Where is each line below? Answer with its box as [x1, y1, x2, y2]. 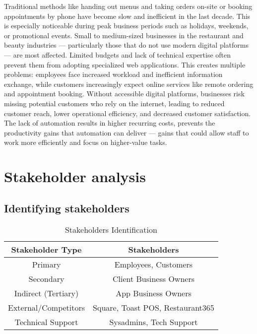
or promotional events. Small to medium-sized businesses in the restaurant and [4, 30, 244, 40]
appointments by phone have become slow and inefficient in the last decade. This [4, 10, 251, 21]
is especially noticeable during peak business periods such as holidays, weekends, [4, 20, 249, 31]
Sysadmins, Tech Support [109, 316, 198, 328]
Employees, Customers [114, 259, 193, 270]
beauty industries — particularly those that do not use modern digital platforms [4, 40, 249, 50]
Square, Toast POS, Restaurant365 [93, 302, 214, 314]
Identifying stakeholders [4, 200, 129, 215]
